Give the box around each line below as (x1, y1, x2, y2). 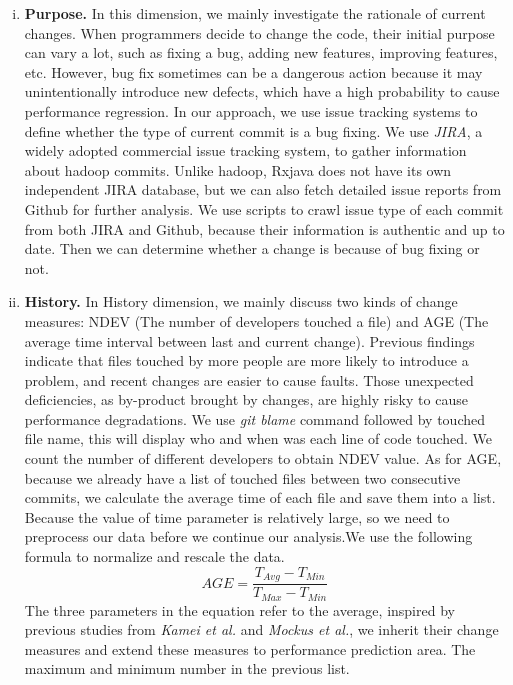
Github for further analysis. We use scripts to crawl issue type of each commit (24, 198, 504, 219)
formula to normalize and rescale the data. (24, 546, 285, 567)
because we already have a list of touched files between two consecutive (24, 467, 461, 488)
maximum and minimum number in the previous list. (24, 658, 350, 679)
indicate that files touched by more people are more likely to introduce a (24, 350, 469, 371)
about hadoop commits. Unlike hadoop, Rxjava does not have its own (24, 159, 452, 180)
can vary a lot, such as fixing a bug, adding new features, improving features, (24, 42, 498, 63)
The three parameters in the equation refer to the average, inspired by (24, 599, 455, 620)
